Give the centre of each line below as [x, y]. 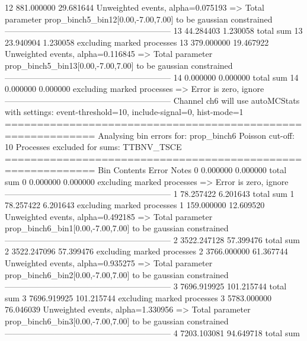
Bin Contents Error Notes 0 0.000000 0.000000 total [192, 170]
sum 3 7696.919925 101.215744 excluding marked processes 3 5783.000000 [138, 297]
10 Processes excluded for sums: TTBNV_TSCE [93, 147]
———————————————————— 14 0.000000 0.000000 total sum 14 [152, 77]
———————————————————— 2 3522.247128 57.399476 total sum [152, 239]
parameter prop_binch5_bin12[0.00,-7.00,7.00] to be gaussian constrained [139, 19]
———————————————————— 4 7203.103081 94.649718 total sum [152, 332]
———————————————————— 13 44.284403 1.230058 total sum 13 [154, 31]
